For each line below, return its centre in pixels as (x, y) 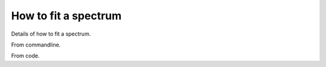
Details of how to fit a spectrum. (51, 34)
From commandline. (36, 45)
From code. (25, 56)
